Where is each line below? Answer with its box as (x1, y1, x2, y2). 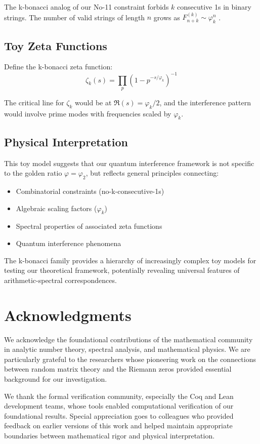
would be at (75, 97, 112, 107)
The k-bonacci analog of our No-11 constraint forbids (4, 2, 169, 12)
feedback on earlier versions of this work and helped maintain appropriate (4, 420, 233, 431)
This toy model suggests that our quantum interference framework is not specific (4, 157, 254, 168)
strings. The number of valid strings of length (4, 12, 145, 22)
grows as (153, 12, 180, 22)
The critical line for (4, 97, 64, 107)
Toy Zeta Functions (4, 37, 107, 53)
